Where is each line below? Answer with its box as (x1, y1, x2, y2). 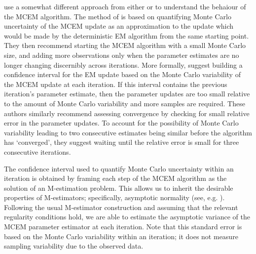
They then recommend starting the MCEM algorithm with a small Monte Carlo (4, 40, 246, 50)
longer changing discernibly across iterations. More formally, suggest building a (4, 59, 243, 70)
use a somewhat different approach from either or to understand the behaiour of (4, 1, 246, 11)
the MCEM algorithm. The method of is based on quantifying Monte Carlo (4, 11, 231, 21)
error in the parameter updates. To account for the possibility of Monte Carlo (4, 118, 239, 128)
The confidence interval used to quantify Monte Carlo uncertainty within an (4, 163, 234, 173)
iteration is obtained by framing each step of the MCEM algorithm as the (4, 173, 227, 183)
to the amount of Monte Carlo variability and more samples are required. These (4, 98, 245, 108)
